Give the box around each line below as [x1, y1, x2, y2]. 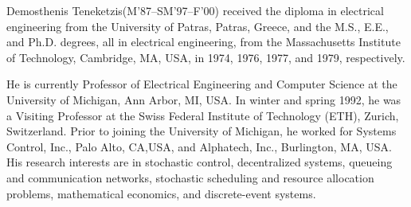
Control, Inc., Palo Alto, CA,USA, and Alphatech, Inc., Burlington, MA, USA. [6, 138, 392, 154]
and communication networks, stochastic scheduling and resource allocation [6, 169, 374, 186]
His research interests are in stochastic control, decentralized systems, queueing [6, 154, 393, 170]
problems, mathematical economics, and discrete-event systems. [6, 185, 316, 201]
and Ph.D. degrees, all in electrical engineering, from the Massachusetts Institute [6, 33, 401, 50]
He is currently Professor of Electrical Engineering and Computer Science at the [6, 76, 397, 92]
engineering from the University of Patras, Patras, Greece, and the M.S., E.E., [6, 18, 389, 34]
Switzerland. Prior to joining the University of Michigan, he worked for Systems [6, 123, 397, 139]
